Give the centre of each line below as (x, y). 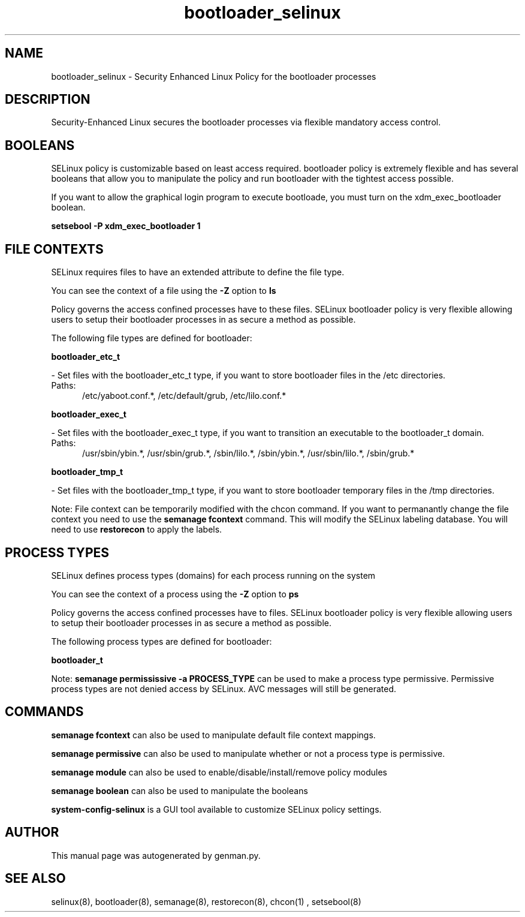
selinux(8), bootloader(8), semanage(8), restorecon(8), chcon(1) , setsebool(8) (206, 901)
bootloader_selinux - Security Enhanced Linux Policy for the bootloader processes (214, 76)
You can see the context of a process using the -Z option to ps (175, 594)
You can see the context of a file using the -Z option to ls (164, 291)
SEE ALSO (35, 879)
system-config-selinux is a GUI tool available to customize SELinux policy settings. (216, 809)
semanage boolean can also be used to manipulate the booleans (179, 790)
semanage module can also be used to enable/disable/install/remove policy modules (219, 772)
